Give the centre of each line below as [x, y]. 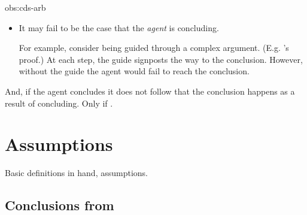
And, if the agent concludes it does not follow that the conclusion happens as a [150, 91]
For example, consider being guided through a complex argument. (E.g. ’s [154, 48]
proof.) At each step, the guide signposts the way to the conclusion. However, [161, 59]
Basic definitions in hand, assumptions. [76, 173]
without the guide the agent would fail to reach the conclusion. [134, 71]
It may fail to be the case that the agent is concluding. [119, 27]
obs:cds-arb [25, 7]
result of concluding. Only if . [59, 103]
